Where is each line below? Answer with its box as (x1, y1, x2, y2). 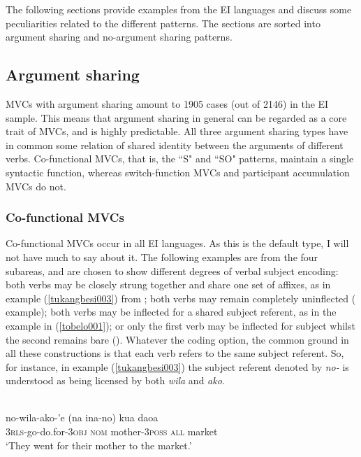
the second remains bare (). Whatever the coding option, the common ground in (6, 332, 349, 346)
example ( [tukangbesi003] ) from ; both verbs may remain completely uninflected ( (6, 290, 356, 305)
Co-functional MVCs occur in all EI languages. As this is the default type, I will (6, 236, 349, 251)
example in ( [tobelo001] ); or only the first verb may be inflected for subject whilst (6, 318, 355, 332)
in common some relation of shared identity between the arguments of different (6, 137, 344, 152)
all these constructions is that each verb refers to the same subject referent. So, (6, 346, 344, 360)
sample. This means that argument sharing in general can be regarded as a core (6, 110, 347, 125)
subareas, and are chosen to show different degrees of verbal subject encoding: (6, 263, 339, 278)
